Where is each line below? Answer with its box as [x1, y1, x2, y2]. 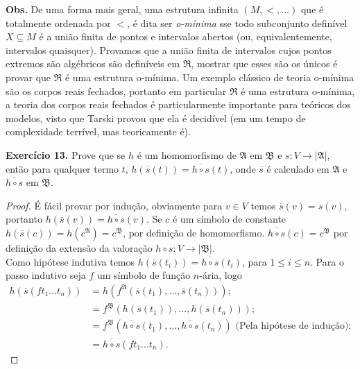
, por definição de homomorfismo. [123, 225, 265, 239]
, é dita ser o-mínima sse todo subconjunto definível [127, 15, 348, 30]
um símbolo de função [96, 268, 191, 282]
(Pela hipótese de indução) [235, 321, 349, 332]
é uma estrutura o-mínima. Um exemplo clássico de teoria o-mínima [65, 69, 354, 84]
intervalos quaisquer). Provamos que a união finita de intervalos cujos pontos [6, 42, 332, 57]
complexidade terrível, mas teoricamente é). [6, 124, 191, 139]
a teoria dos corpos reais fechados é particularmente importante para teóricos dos [6, 97, 351, 112]
